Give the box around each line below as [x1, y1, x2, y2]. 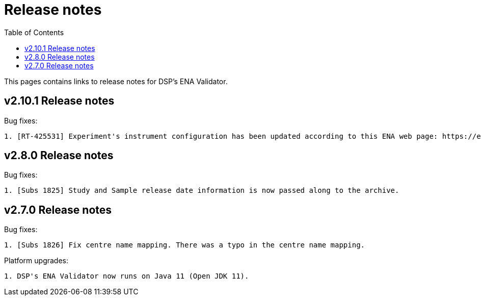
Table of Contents [4, 28, 64, 37]
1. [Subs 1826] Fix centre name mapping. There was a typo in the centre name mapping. [4, 241, 365, 249]
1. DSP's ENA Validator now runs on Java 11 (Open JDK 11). [4, 272, 249, 281]
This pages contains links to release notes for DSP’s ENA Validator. [4, 77, 228, 86]
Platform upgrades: [4, 256, 69, 265]
